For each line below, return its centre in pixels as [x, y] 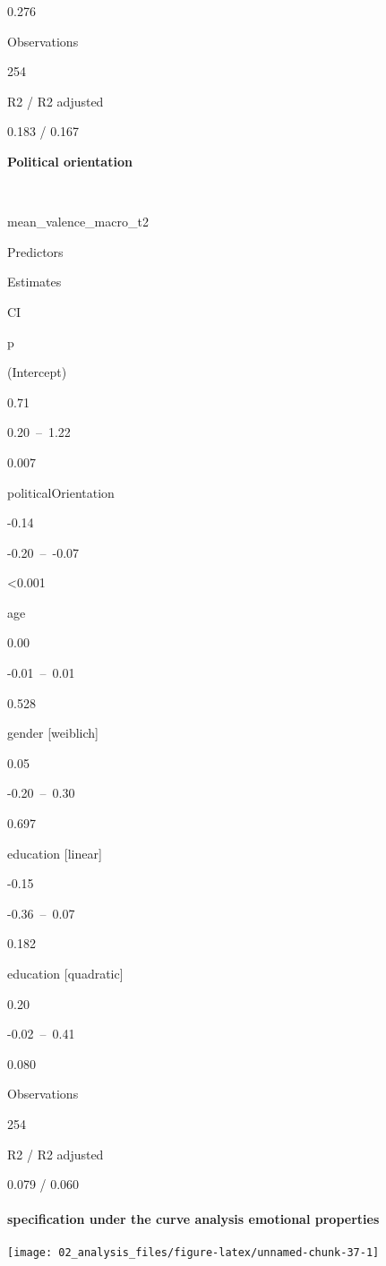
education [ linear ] [55, 853]
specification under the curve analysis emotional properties [193, 1219]
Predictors [35, 251]
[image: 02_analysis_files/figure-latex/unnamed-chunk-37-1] [193, 1252]
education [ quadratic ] [65, 973]
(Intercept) [37, 372]
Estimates [34, 282]
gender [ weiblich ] [53, 733]
